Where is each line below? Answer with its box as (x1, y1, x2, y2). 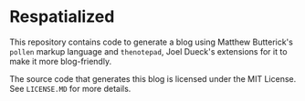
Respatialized (9, 6, 115, 27)
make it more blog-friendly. (9, 56, 112, 66)
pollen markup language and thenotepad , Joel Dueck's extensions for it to (9, 45, 288, 56)
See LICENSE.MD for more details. (9, 83, 131, 94)
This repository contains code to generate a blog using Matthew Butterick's (9, 36, 294, 47)
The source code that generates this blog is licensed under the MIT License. (9, 73, 297, 84)
